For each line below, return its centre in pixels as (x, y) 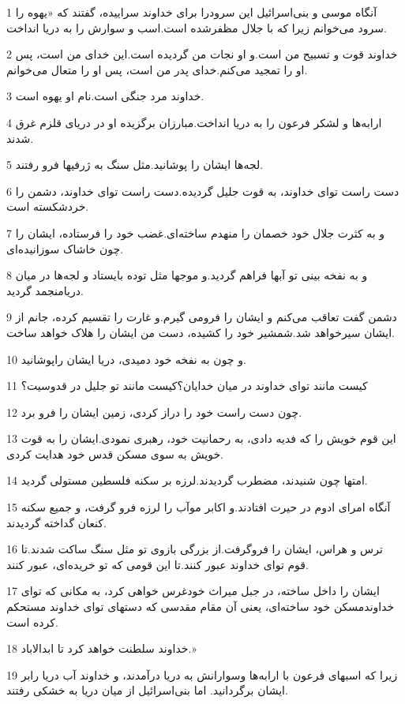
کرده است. (32, 622)
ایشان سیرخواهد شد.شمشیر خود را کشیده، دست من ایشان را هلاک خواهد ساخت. (201, 332)
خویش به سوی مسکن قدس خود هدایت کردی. (115, 453)
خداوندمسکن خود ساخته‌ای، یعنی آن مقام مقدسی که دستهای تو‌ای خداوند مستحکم (201, 607)
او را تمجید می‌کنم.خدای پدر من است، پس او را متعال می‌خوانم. (157, 69)
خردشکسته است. (48, 206)
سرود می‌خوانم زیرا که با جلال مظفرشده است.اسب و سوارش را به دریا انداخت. (197, 27)
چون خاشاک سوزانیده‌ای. (65, 248)
